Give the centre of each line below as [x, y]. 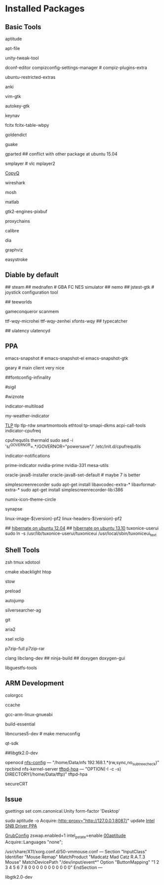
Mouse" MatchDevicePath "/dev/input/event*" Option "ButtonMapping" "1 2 [82, 862]
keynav [12, 115]
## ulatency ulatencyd [28, 330]
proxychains [18, 221]
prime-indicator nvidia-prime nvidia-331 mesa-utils [57, 466]
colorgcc [14, 695]
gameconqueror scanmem [32, 311]
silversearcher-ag [23, 610]
